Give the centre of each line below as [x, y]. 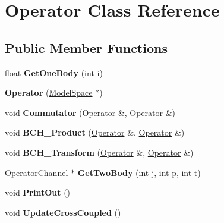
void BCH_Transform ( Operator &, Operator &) [99, 152]
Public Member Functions [86, 47]
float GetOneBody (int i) [54, 72]
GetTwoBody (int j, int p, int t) [139, 172]
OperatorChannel [37, 172]
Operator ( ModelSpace [49, 92]
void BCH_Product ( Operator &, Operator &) [95, 132]
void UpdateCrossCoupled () [63, 212]
